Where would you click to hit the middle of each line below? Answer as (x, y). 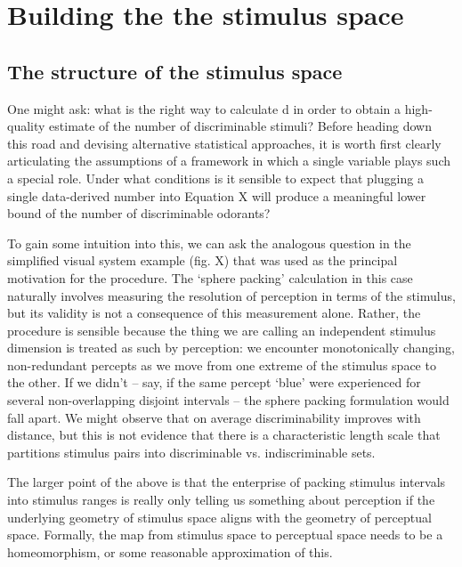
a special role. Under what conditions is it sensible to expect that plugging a (215, 178)
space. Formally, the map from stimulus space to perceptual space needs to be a (225, 535)
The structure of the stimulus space (175, 71)
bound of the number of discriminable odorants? (139, 213)
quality (26, 126)
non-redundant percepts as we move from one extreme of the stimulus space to (222, 364)
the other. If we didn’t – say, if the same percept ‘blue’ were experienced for (214, 382)
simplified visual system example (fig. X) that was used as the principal (203, 260)
